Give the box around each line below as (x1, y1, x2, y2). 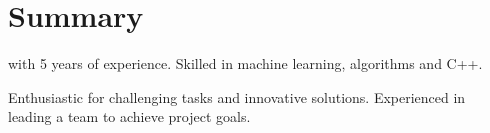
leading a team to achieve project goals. (8, 106, 251, 127)
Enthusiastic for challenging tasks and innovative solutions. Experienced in (8, 86, 466, 107)
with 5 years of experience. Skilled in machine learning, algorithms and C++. (8, 53, 483, 74)
